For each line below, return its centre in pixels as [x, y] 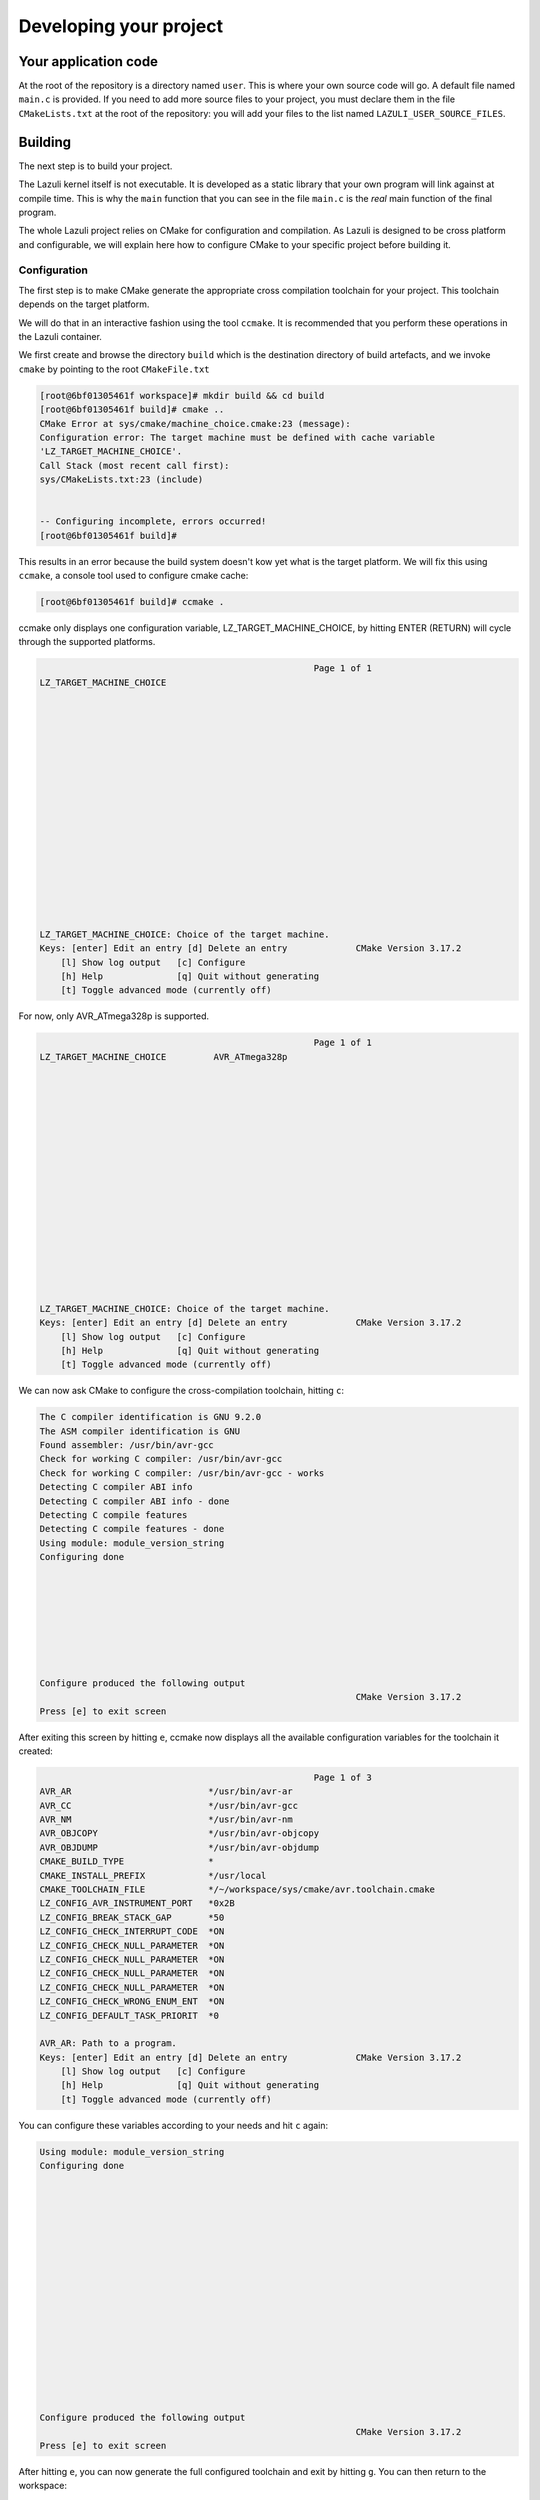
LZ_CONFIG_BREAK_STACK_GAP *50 [132, 1917]
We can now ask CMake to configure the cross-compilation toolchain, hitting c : [181, 1391]
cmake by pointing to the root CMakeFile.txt [114, 369]
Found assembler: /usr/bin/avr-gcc [126, 1445]
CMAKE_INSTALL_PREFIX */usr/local [153, 1875]
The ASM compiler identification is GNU [139, 1431]
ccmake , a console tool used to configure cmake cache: [133, 576]
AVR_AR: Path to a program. [108, 2043]
